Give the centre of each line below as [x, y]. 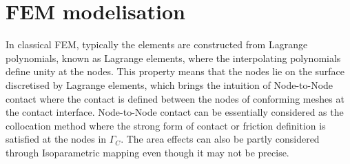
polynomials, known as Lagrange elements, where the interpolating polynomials [173, 58]
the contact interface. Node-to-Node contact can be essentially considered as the [175, 112]
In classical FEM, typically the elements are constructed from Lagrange [157, 44]
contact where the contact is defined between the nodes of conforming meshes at [175, 98]
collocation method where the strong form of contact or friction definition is [166, 125]
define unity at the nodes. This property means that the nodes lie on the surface [175, 71]
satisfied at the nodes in [56, 139]
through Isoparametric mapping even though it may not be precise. [147, 152]
